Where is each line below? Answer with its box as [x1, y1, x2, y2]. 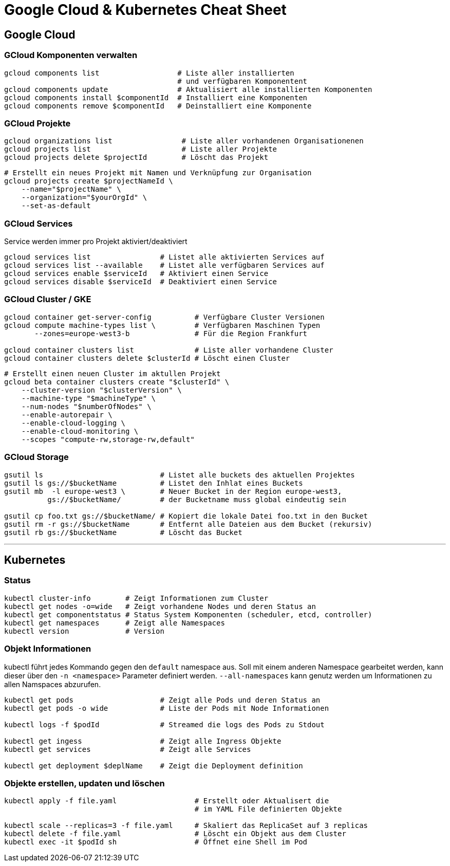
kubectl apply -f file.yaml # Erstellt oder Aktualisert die [4, 797, 329, 805]
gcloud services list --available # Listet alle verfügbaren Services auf [4, 261, 325, 270]
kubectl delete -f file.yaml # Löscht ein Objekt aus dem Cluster [4, 830, 346, 838]
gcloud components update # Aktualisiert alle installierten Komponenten [4, 85, 372, 94]
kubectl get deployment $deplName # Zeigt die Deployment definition [4, 761, 303, 770]
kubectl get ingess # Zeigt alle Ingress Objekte [4, 736, 282, 745]
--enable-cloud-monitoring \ [21, 427, 139, 435]
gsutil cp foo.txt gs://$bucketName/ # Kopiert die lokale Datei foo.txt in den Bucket [4, 511, 368, 520]
